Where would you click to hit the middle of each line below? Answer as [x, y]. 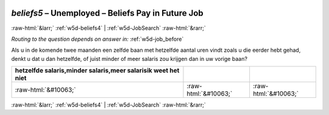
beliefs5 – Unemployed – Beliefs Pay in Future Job [107, 13]
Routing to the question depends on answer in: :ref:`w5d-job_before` [97, 39]
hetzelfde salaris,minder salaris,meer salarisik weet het [97, 71]
